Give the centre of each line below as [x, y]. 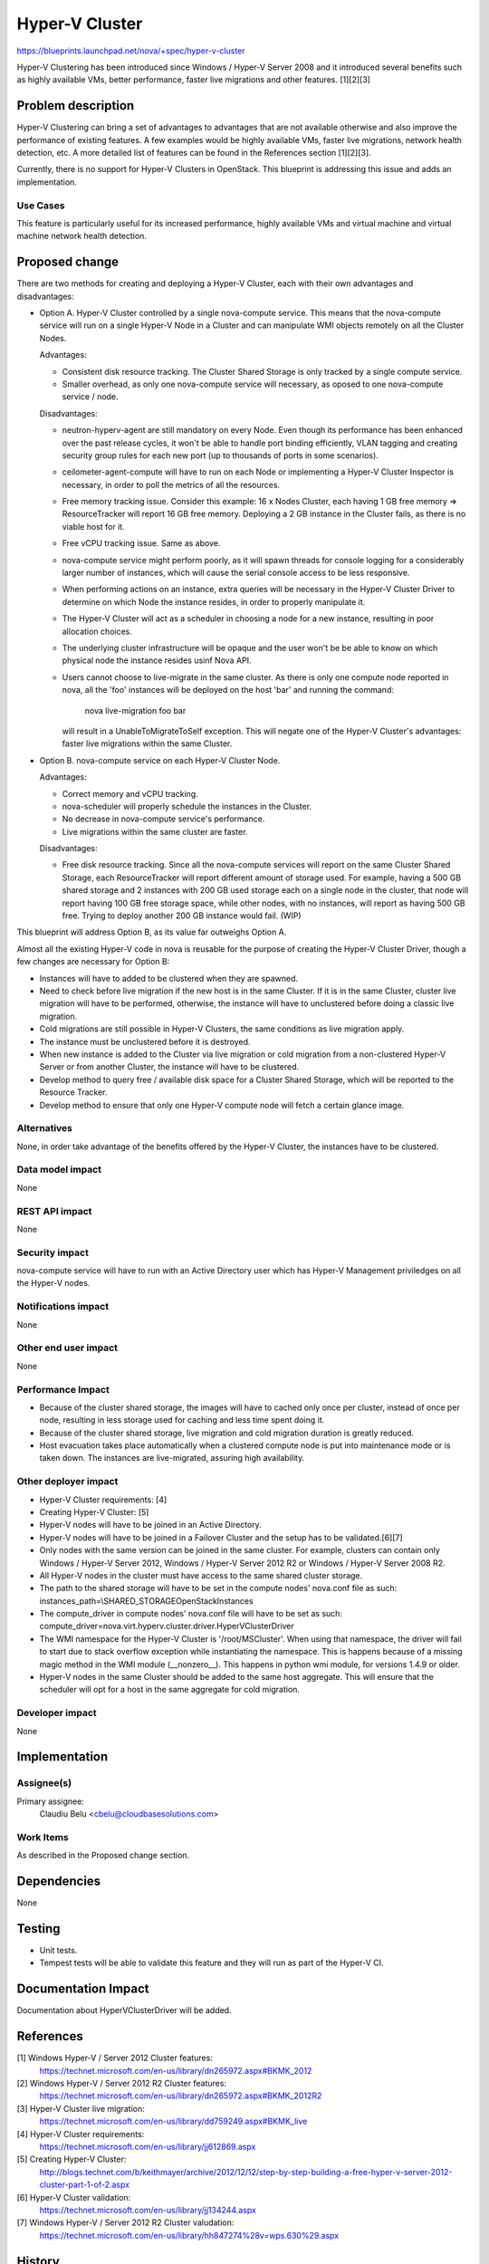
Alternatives [44, 1128]
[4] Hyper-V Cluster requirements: [81, 2134]
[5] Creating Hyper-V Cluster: [72, 2159]
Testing [38, 1928]
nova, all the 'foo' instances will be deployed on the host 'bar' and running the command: [228, 690]
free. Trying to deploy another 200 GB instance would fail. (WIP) [182, 916]
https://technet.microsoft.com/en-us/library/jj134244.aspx [148, 2210]
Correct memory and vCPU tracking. [130, 793]
